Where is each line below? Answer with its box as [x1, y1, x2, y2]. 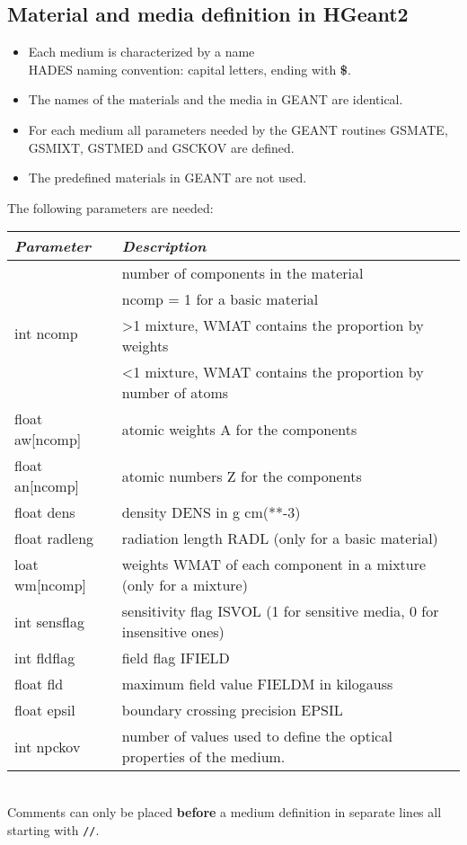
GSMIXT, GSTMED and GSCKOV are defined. [28, 138, 295, 156]
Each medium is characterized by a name [28, 42, 255, 61]
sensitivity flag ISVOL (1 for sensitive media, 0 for [121, 600, 439, 622]
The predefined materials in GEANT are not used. [28, 168, 307, 187]
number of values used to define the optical [121, 725, 392, 747]
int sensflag [14, 610, 84, 632]
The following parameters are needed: [7, 198, 214, 217]
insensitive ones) [121, 621, 225, 643]
